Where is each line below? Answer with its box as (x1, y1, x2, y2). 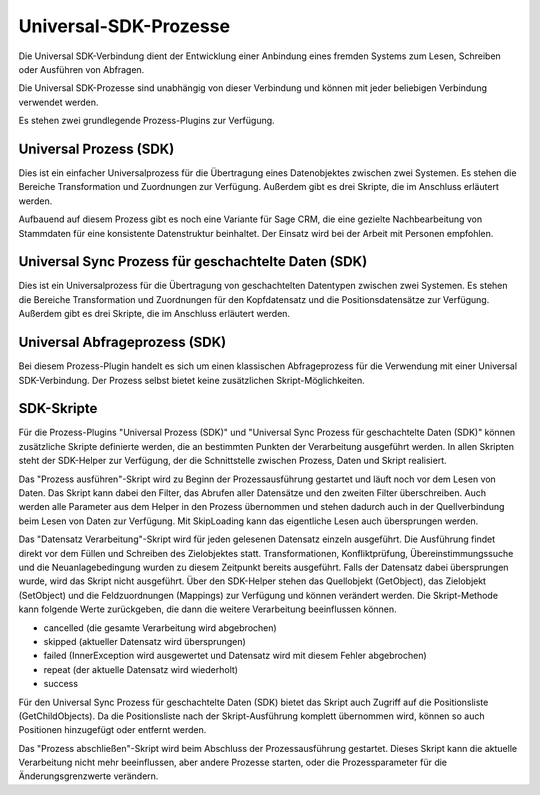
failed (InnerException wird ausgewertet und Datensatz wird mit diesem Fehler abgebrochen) (43, 650, 427, 662)
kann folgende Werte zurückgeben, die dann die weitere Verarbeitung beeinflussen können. (18, 603, 397, 615)
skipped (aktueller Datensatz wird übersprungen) (43, 635, 247, 647)
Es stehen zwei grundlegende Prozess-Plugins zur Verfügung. (18, 115, 275, 127)
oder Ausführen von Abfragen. (18, 63, 145, 75)
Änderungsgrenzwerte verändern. (18, 770, 159, 782)
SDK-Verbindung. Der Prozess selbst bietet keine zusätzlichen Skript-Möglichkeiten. (18, 374, 365, 386)
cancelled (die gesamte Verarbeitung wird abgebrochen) (43, 621, 277, 634)
